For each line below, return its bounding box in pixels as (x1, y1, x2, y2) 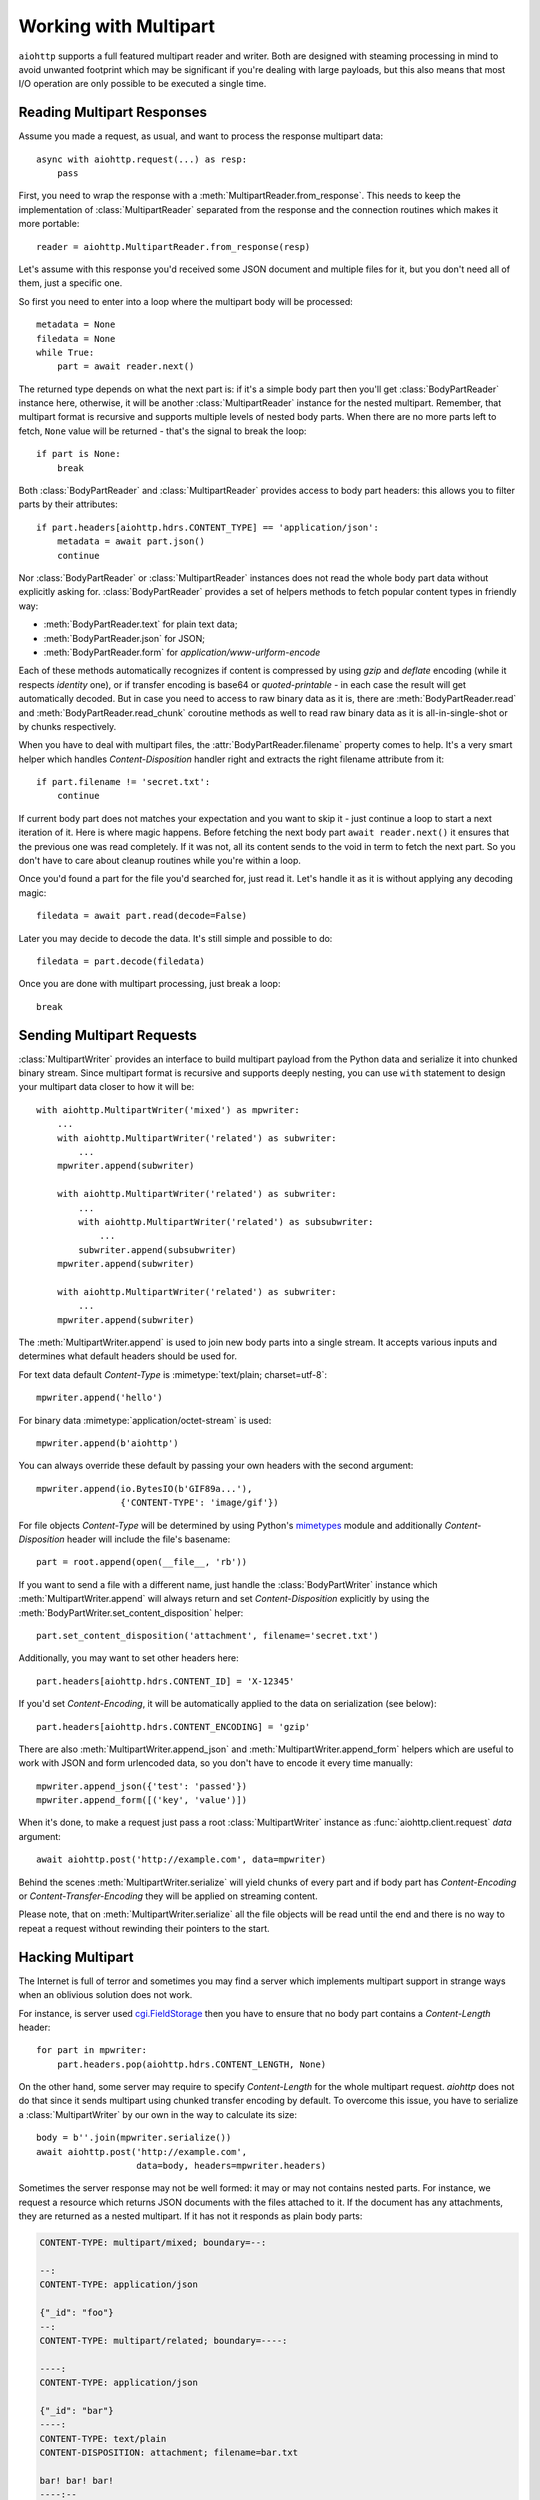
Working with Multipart (18, 15, 215, 37)
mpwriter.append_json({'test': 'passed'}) (36, 1780, 248, 1792)
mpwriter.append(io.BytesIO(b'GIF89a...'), (36, 1483, 253, 1494)
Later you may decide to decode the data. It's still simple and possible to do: (18, 932, 333, 944)
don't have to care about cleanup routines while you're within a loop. (18, 855, 302, 867)
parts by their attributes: (18, 498, 119, 510)
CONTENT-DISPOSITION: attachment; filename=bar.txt (39, 2447, 299, 2459)
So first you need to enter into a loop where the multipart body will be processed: (18, 295, 354, 307)
